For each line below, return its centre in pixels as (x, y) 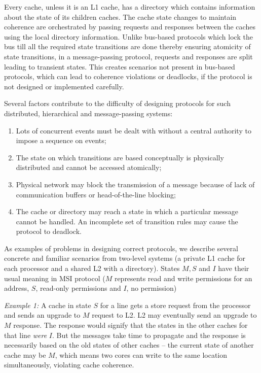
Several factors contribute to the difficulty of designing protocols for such (117, 103)
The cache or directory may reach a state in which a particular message (127, 211)
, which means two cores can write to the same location (141, 354)
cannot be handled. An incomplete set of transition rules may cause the (127, 221)
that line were (26, 335)
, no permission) (152, 288)
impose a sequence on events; (61, 140)
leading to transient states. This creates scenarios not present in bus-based (120, 66)
